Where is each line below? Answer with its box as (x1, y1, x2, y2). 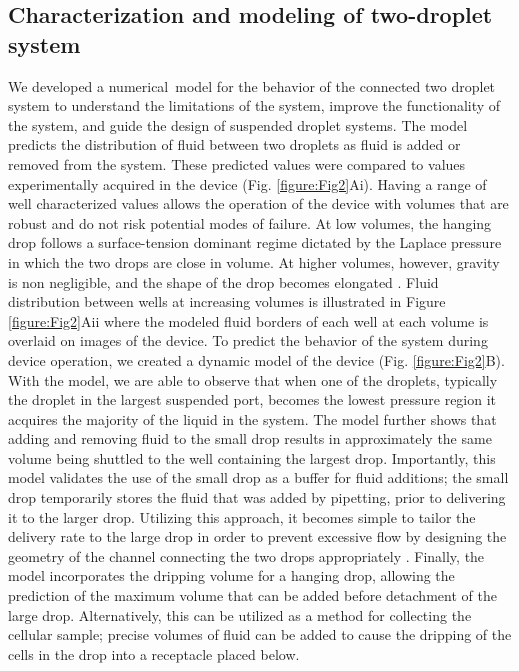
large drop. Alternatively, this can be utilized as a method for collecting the (8, 604, 472, 625)
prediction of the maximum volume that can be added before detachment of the (8, 585, 497, 606)
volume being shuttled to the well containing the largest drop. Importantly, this (8, 447, 496, 468)
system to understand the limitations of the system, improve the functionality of (8, 95, 501, 116)
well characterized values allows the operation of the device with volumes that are (8, 193, 509, 214)
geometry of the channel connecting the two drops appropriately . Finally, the (8, 545, 485, 566)
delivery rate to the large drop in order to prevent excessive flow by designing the (8, 526, 507, 547)
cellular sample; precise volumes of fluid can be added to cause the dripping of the (8, 624, 512, 645)
